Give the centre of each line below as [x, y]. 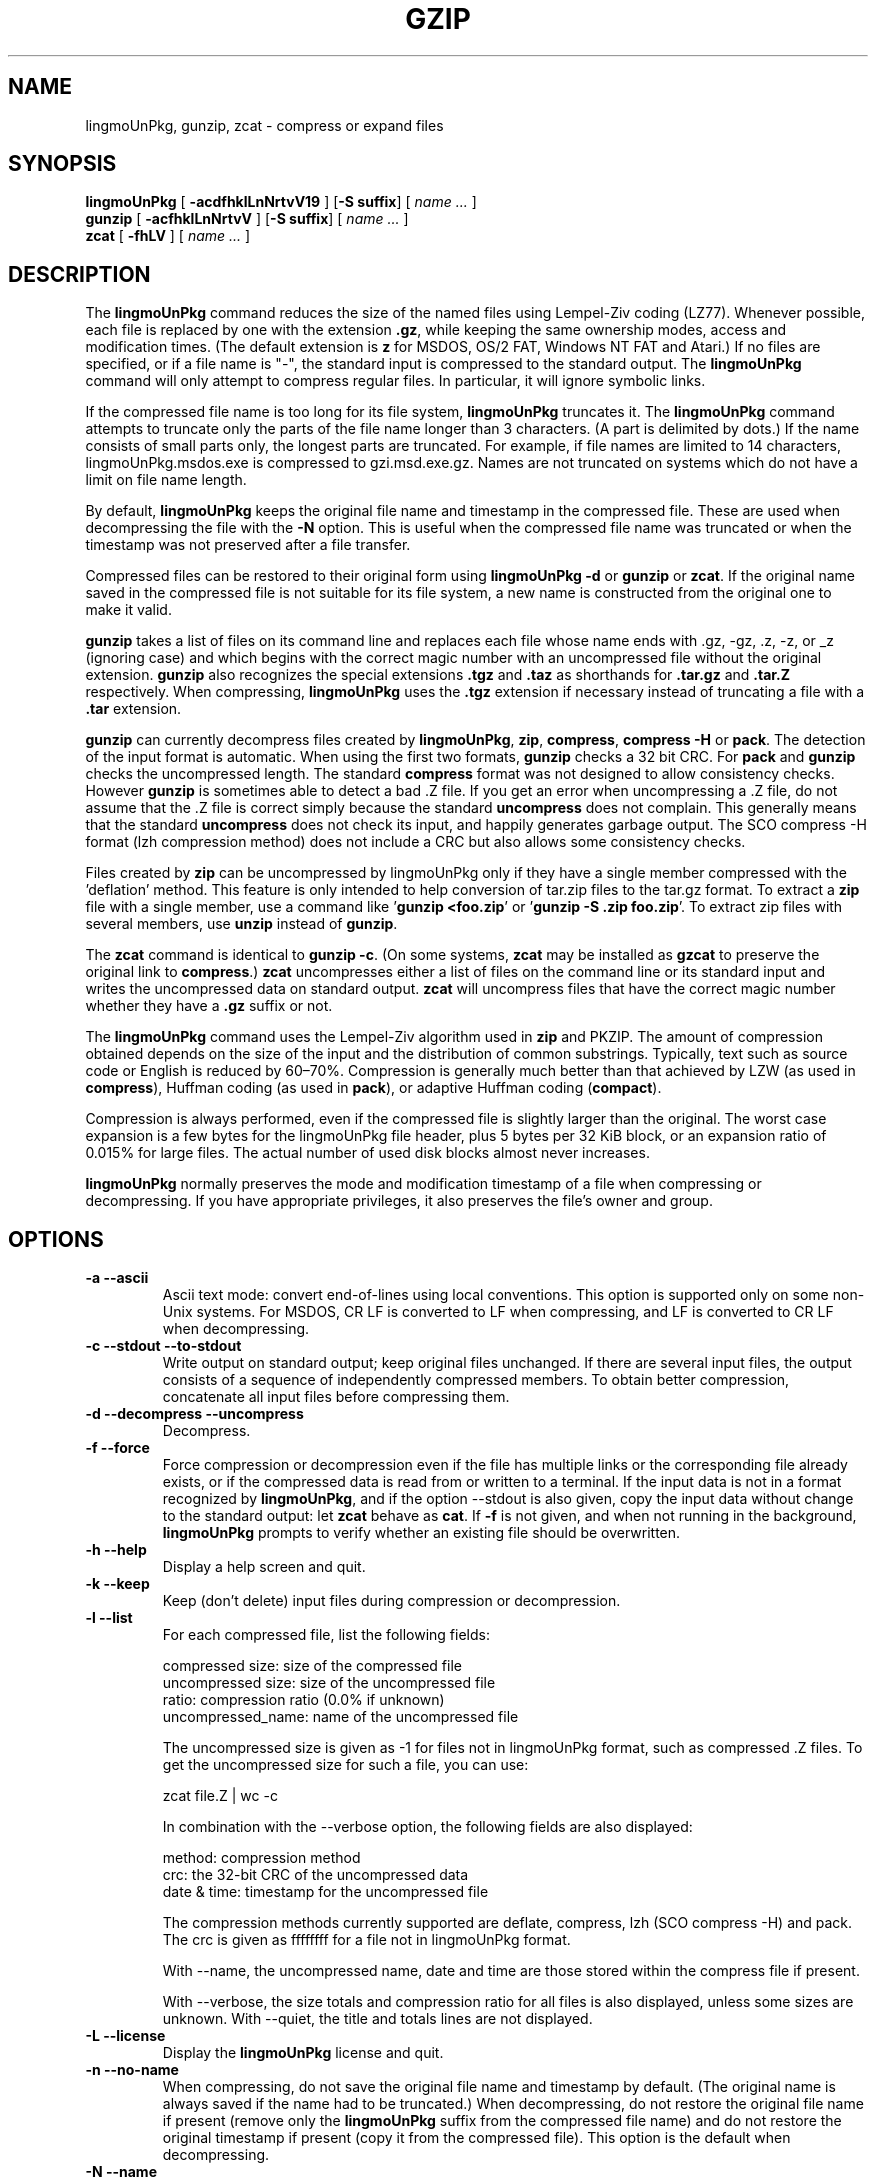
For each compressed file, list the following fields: [326, 1635]
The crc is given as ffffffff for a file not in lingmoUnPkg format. [366, 1940]
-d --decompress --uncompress [194, 1414]
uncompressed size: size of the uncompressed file [329, 1683]
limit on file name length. [166, 480]
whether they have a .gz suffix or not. [209, 1006]
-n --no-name [132, 2070]
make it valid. [128, 610]
